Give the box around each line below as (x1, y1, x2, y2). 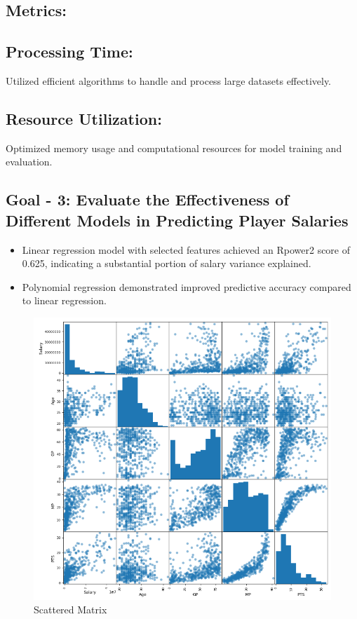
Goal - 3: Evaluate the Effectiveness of (6, 189, 289, 210)
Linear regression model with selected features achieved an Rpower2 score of (22, 242, 351, 257)
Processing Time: (6, 41, 133, 62)
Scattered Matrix (34, 602, 107, 617)
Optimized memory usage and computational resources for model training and (6, 140, 342, 155)
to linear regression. (22, 293, 107, 308)
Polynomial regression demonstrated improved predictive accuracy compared (22, 279, 351, 294)
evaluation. (6, 154, 53, 169)
